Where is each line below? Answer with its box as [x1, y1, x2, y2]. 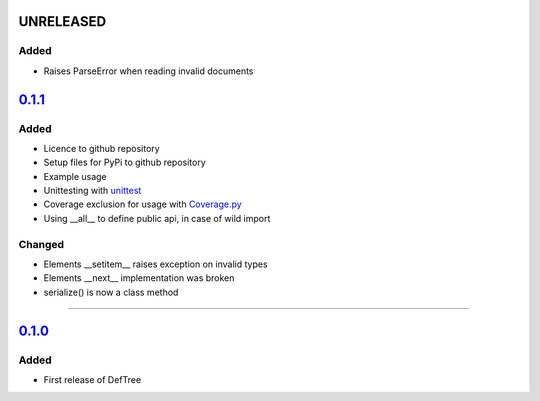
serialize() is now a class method [43, 286, 179, 298]
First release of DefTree [43, 373, 142, 385]
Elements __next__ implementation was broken [43, 272, 235, 284]
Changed [18, 237, 65, 251]
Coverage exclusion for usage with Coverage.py [43, 198, 242, 210]
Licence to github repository [43, 142, 160, 154]
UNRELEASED [18, 13, 107, 30]
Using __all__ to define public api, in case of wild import [43, 212, 271, 224]
